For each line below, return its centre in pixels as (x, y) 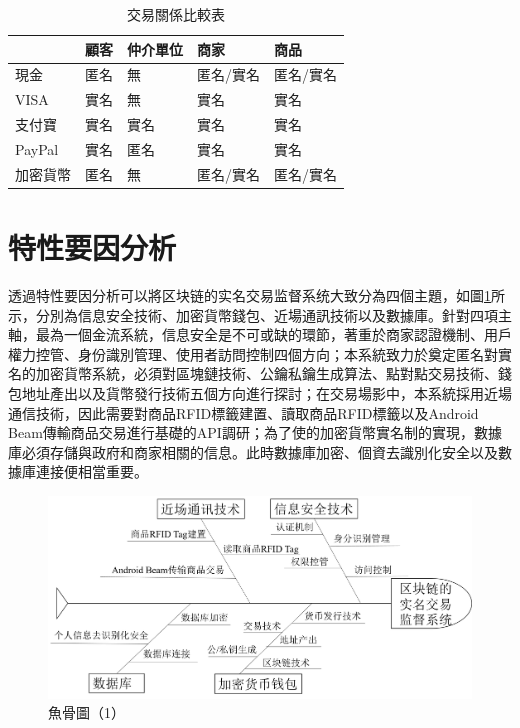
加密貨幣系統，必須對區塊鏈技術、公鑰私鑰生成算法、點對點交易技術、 (266, 373)
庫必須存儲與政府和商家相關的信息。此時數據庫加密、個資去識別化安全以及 (253, 451)
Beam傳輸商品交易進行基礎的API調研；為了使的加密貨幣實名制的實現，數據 (255, 432)
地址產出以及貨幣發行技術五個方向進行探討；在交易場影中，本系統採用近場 (266, 393)
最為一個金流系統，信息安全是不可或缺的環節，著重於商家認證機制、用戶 (273, 334)
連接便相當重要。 (91, 471)
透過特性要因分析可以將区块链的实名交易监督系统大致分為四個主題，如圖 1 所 (256, 295)
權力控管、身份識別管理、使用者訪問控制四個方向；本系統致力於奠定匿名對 (253, 353)
